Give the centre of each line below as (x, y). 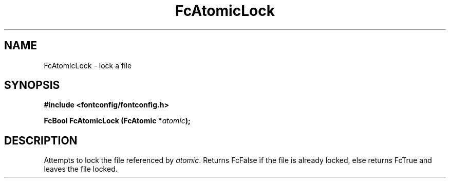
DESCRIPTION (41, 140)
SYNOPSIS (32, 85)
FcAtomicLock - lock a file (88, 65)
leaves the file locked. (81, 169)
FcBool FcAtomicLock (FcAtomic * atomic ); (117, 121)
